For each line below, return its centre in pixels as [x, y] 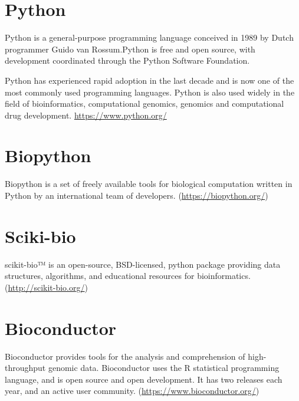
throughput [25, 368]
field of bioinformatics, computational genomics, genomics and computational [144, 103]
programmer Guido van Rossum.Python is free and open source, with [130, 49]
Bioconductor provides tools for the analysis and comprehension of [125, 356]
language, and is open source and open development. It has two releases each [144, 379]
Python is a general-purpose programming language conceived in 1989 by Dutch [149, 37]
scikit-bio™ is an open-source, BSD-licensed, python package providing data [143, 264]
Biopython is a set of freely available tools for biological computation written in [149, 184]
